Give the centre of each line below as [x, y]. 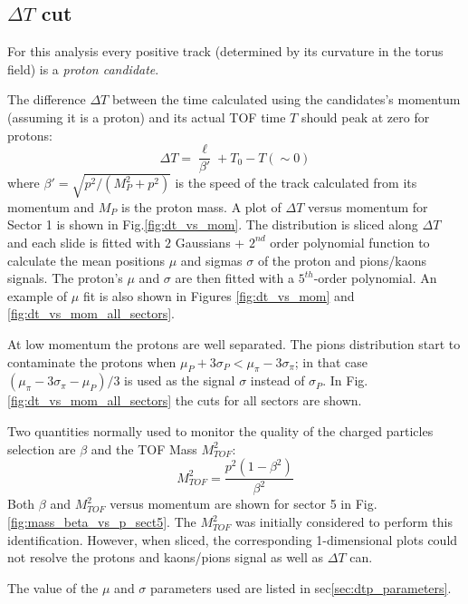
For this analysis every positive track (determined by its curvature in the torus [225, 51]
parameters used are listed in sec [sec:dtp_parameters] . [301, 587]
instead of [277, 380]
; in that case [331, 361]
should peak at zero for [365, 117]
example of [38, 295]
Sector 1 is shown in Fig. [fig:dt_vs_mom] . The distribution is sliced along [213, 224]
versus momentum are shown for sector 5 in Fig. [244, 504]
